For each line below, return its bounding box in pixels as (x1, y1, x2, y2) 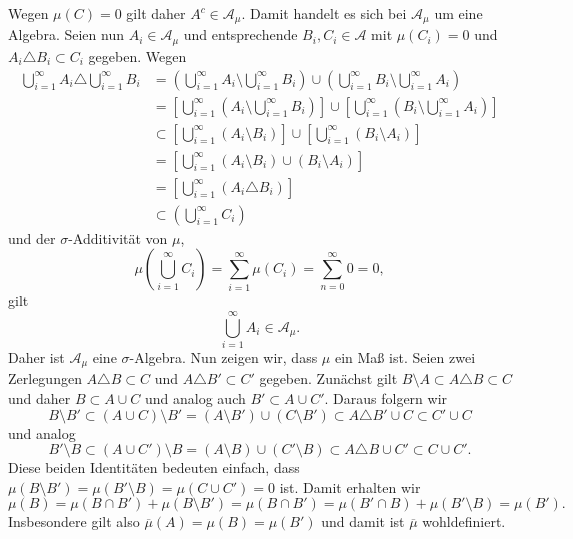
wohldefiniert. (422, 511, 506, 532)
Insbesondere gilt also (8, 511, 140, 532)
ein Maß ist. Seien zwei (334, 347, 476, 367)
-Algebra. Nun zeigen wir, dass (129, 347, 318, 367)
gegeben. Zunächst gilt (259, 368, 398, 389)
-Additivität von (68, 227, 168, 248)
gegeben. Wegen (88, 45, 187, 66)
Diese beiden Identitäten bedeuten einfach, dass (8, 457, 300, 478)
